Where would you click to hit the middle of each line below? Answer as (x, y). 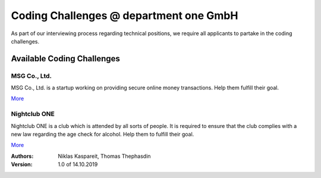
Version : (22, 164)
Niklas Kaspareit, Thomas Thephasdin (104, 156)
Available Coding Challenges (65, 59)
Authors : (22, 156)
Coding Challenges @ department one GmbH (125, 15)
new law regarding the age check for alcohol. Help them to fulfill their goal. (103, 135)
